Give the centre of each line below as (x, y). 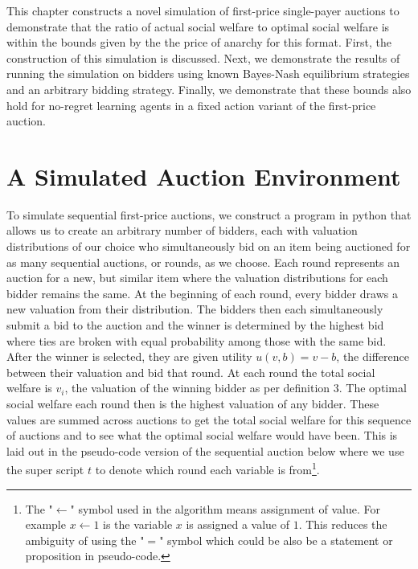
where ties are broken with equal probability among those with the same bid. (197, 340)
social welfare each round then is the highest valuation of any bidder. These (193, 403)
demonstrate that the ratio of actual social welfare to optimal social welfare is (198, 26)
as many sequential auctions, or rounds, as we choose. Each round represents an (203, 262)
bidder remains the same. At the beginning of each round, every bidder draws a (202, 293)
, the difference (373, 356)
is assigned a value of (238, 524)
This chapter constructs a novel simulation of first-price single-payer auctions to (203, 10)
